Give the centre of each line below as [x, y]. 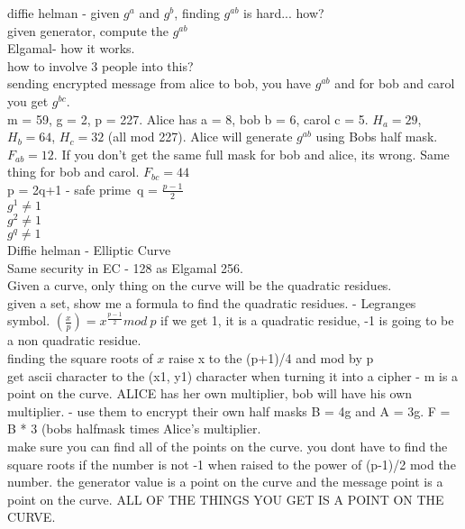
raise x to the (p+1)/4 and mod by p [271, 357]
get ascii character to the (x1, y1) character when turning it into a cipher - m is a [233, 375]
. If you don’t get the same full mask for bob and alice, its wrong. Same [251, 154]
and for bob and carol [395, 83]
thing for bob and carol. [73, 172]
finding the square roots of [80, 357]
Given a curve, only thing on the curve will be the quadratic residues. [200, 285]
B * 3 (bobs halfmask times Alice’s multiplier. [134, 429]
